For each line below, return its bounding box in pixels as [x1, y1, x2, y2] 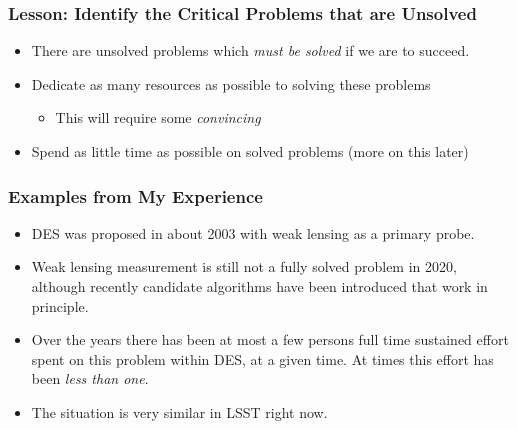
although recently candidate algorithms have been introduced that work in [31, 276, 488, 296]
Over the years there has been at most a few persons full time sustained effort [31, 329, 509, 350]
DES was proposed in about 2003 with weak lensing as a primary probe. [31, 222, 475, 243]
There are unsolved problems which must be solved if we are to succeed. [31, 40, 470, 61]
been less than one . [31, 368, 149, 389]
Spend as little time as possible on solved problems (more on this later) [31, 141, 469, 161]
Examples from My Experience [8, 183, 263, 208]
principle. [31, 295, 89, 316]
